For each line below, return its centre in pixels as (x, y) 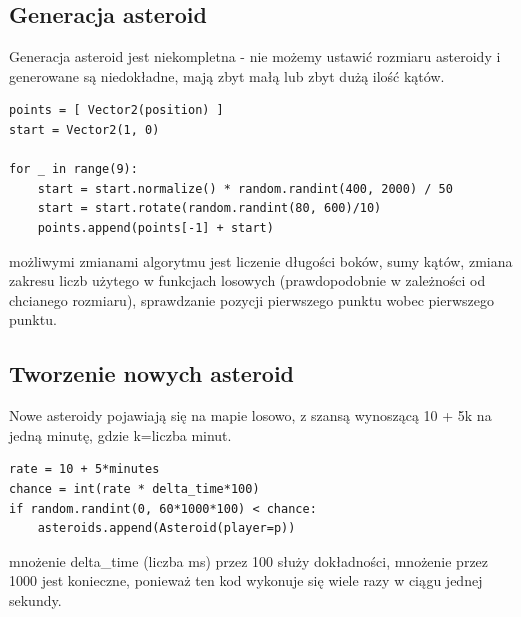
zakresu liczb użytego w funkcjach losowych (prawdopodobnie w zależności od (247, 280)
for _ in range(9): (73, 169)
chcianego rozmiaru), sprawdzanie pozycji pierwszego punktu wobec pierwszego (251, 299)
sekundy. (35, 599)
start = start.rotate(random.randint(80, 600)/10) (209, 208)
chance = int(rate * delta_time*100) (134, 488)
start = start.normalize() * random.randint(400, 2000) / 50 (245, 188)
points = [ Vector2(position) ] (116, 110)
